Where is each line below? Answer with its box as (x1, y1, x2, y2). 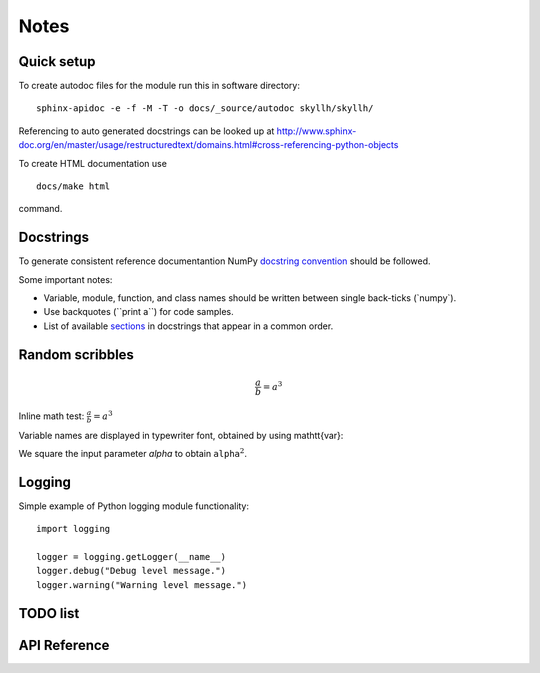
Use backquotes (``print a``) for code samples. (43, 306, 234, 318)
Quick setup (18, 53, 96, 70)
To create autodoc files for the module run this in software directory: (18, 80, 300, 92)
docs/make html (36, 181, 111, 192)
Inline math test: (18, 410, 85, 422)
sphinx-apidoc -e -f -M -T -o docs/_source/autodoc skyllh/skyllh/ (36, 103, 374, 114)
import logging (36, 523, 111, 535)
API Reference (18, 636, 110, 654)
